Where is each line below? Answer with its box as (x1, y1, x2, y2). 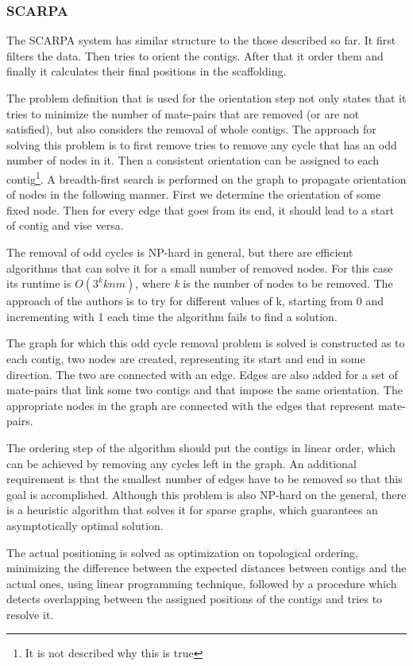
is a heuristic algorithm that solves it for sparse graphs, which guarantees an (6, 501, 378, 518)
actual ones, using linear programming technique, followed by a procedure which (6, 575, 397, 591)
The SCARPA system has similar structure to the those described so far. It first (6, 32, 396, 48)
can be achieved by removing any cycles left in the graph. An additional (6, 455, 357, 471)
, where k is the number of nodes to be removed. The (135, 275, 393, 292)
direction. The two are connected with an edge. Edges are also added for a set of (6, 366, 398, 382)
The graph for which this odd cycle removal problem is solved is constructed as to (6, 335, 405, 351)
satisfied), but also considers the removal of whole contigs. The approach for (6, 121, 376, 137)
